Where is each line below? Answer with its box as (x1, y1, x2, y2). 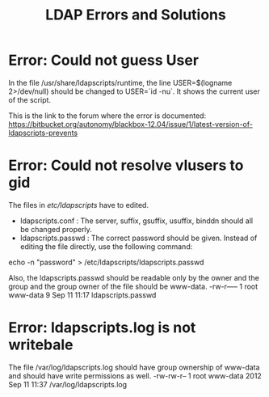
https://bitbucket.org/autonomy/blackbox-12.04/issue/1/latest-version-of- (8, 119, 253, 129)
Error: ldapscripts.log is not (8, 319, 196, 337)
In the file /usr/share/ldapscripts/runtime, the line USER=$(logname (8, 78, 233, 87)
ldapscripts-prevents (8, 128, 78, 137)
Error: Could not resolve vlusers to (8, 156, 244, 175)
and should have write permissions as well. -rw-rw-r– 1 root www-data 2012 (8, 370, 263, 381)
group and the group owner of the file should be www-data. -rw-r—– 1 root (8, 281, 258, 291)
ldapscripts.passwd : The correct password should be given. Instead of (19, 233, 258, 243)
